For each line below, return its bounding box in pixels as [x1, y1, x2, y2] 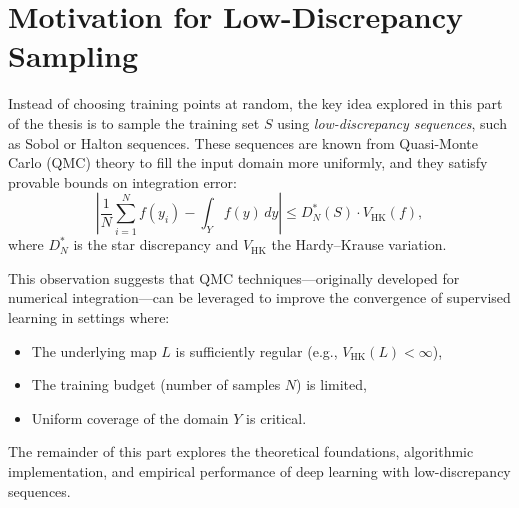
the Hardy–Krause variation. [271, 234, 447, 255]
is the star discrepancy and [73, 234, 239, 255]
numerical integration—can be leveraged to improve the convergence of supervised [8, 287, 511, 308]
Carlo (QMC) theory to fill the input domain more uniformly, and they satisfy [8, 152, 488, 173]
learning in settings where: [8, 307, 170, 328]
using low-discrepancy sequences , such [277, 112, 507, 133]
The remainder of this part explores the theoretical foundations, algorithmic [8, 441, 474, 462]
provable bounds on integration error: [8, 171, 237, 192]
